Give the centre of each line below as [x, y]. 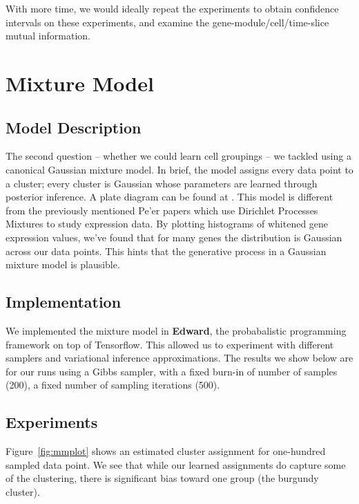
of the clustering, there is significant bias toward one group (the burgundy [162, 478]
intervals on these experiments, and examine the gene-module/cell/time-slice [167, 22]
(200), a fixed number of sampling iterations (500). [113, 385]
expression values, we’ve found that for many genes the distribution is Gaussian [174, 237]
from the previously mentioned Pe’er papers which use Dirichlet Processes [162, 210]
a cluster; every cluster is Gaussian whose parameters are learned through [162, 183]
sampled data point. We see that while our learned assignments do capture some [176, 464]
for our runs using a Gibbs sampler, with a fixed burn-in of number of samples [172, 371]
